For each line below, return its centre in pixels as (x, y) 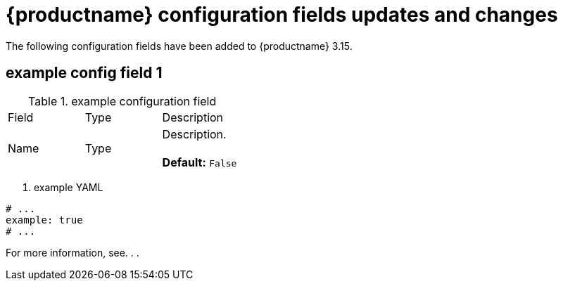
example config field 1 (84, 73)
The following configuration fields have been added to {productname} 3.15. (179, 46)
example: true (44, 220)
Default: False (200, 162)
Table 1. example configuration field (122, 101)
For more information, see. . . (72, 252)
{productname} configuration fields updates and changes (282, 15)
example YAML (69, 187)
